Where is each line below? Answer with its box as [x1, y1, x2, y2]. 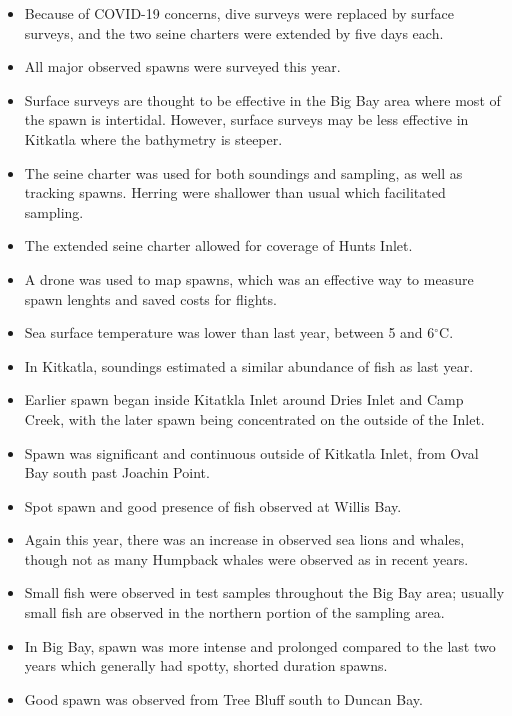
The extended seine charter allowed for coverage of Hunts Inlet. [24, 235, 413, 256]
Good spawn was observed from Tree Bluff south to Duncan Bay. [24, 688, 423, 709]
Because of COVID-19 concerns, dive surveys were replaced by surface [24, 3, 454, 23]
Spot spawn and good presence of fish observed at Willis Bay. [24, 495, 402, 516]
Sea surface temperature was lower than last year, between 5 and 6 [24, 322, 435, 343]
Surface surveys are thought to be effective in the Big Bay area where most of [24, 89, 501, 110]
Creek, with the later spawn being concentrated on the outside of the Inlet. [24, 408, 485, 429]
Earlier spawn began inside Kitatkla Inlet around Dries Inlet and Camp [24, 389, 464, 410]
